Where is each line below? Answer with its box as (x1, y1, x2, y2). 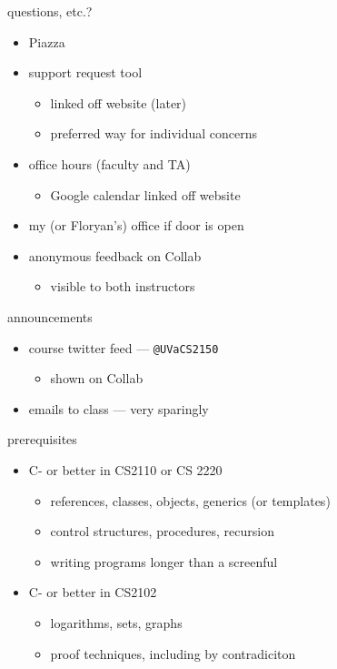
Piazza (28, 32, 65, 51)
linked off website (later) (50, 93, 187, 112)
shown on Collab (50, 369, 144, 388)
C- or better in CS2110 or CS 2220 (28, 460, 223, 479)
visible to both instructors (50, 277, 195, 296)
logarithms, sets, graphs (50, 613, 183, 632)
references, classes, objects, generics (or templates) (50, 491, 331, 510)
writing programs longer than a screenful (50, 552, 278, 571)
